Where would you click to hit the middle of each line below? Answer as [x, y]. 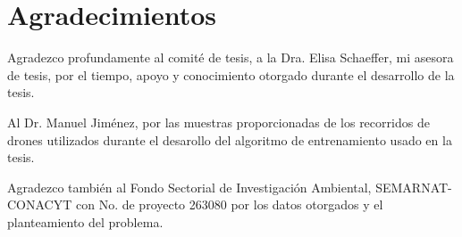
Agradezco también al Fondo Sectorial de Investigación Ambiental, [189, 187]
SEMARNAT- [414, 187]
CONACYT [40, 204]
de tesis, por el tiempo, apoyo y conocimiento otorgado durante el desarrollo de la [231, 74]
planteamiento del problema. [85, 221]
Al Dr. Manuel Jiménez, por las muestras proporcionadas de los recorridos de [218, 122]
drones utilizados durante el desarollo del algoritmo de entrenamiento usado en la [230, 139]
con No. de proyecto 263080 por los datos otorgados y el [229, 204]
